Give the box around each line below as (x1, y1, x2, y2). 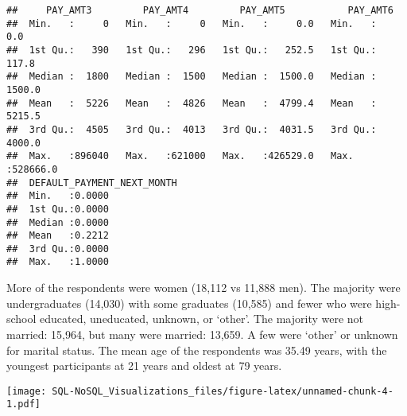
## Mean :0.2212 (6, 230, 109, 242)
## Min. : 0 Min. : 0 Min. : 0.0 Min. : (6, 17, 377, 29)
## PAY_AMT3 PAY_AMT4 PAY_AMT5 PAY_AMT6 (6, 5, 393, 16)
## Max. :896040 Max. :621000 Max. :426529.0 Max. (6, 150, 354, 162)
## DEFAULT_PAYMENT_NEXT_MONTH (6, 177, 177, 189)
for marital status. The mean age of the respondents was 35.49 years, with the (6, 341, 387, 358)
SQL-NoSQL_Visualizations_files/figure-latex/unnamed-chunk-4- (52, 385, 393, 397)
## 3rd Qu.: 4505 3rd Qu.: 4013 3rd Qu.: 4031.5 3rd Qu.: (6, 123, 377, 135)
